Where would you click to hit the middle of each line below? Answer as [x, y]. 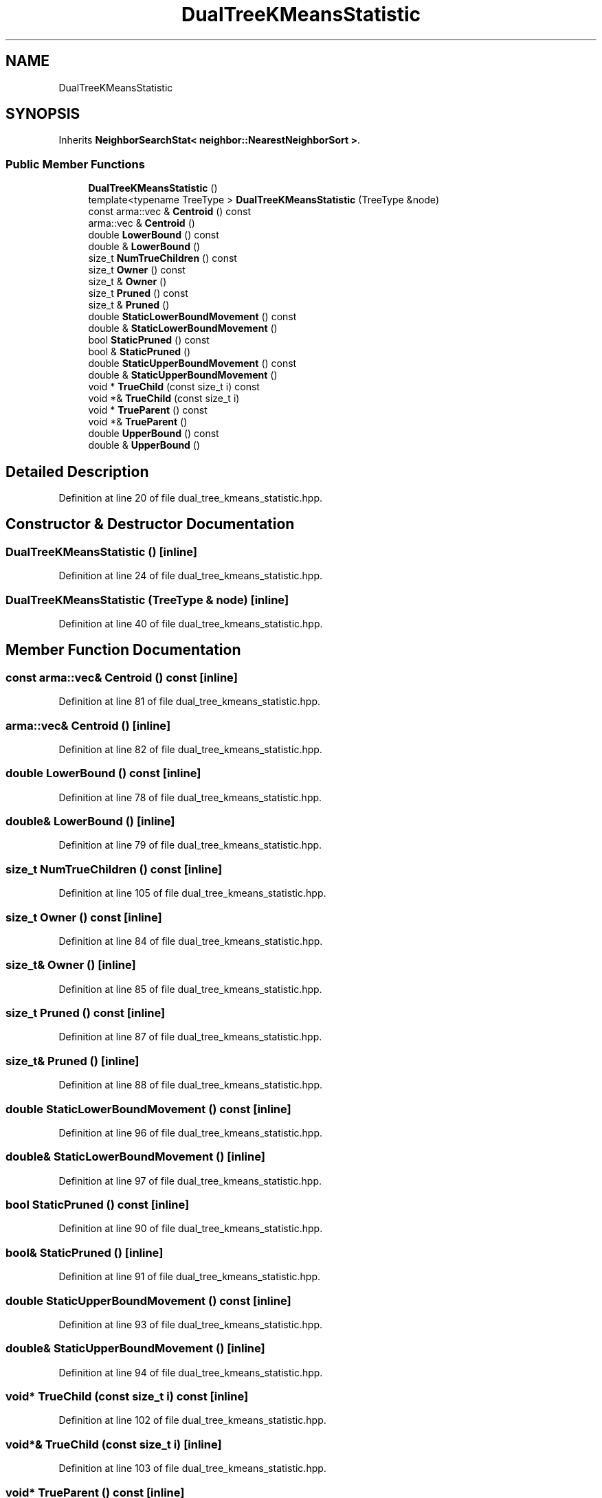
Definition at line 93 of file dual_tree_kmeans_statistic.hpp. [190, 1324]
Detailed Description [77, 471]
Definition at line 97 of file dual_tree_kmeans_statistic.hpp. [190, 1181]
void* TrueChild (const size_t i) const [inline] [127, 1397]
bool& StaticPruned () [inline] [85, 1252]
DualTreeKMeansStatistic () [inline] [101, 551]
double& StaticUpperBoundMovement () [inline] [135, 1349]
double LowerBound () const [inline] [103, 773]
